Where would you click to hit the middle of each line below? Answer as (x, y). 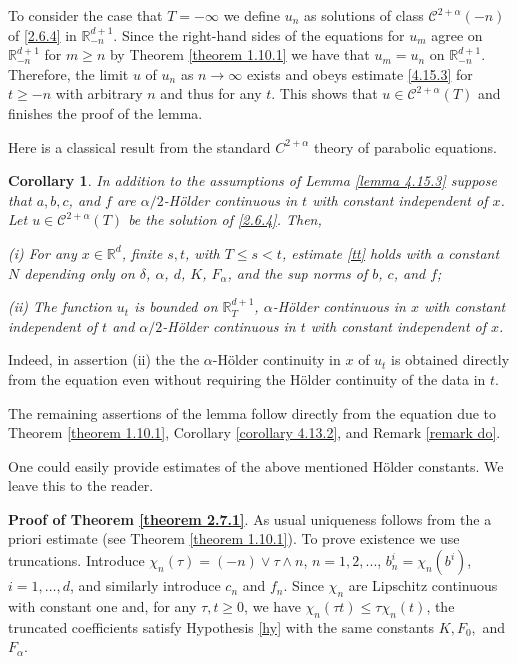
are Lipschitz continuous (423, 585)
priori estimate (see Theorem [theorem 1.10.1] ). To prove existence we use (234, 538)
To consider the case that (85, 15)
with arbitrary (99, 93)
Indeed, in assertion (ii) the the (104, 359)
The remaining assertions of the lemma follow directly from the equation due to (252, 412)
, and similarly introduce (145, 585)
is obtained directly (450, 359)
